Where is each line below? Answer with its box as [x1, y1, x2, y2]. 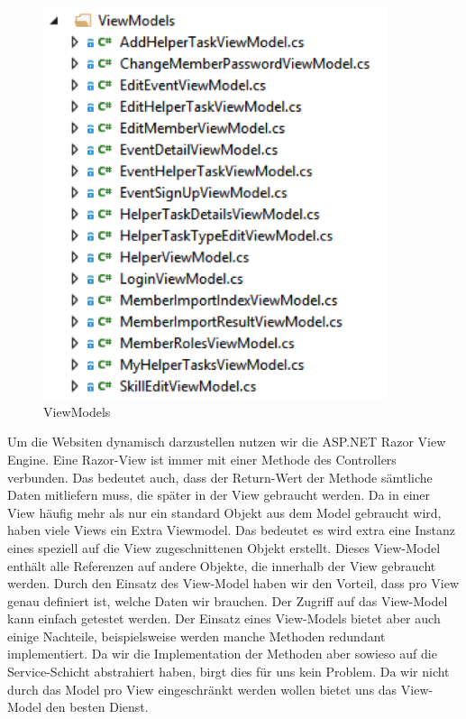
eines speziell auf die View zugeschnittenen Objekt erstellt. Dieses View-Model [7, 538, 441, 557]
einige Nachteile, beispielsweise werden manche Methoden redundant [7, 626, 386, 645]
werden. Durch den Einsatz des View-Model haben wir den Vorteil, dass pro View [7, 574, 460, 593]
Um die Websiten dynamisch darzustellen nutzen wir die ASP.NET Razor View [7, 432, 446, 451]
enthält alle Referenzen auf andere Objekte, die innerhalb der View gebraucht [7, 556, 436, 575]
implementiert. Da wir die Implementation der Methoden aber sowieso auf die [7, 644, 437, 663]
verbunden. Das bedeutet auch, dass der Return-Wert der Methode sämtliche [7, 467, 433, 486]
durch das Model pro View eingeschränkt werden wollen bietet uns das [7, 679, 397, 698]
